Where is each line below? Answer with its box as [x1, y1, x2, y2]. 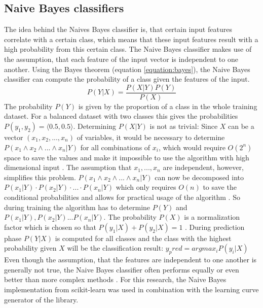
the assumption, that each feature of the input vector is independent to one [4, 53, 238, 64]
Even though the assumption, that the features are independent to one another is [4, 254, 257, 265]
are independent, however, [163, 162, 244, 173]
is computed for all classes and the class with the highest [55, 232, 232, 243]
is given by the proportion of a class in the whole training [78, 100, 257, 111]
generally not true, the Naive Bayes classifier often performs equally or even [4, 264, 239, 275]
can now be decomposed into [155, 172, 244, 182]
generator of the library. [4, 294, 79, 304]
